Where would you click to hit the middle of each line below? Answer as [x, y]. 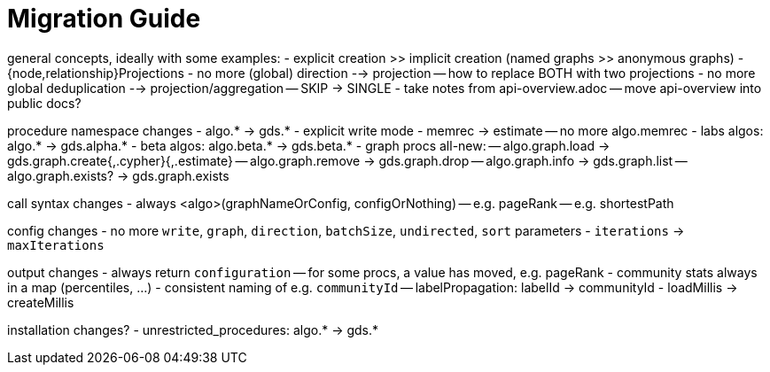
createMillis [41, 302]
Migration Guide [104, 19]
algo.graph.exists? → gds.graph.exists [118, 175]
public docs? [44, 103]
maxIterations [56, 245]
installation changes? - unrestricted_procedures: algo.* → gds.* [193, 329]
